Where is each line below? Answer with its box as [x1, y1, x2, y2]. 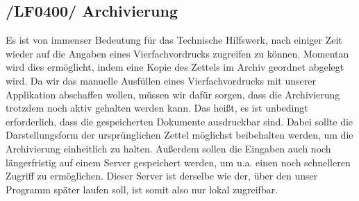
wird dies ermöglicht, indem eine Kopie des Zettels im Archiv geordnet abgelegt [6, 60, 344, 74]
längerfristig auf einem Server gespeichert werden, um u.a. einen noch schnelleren [6, 155, 351, 169]
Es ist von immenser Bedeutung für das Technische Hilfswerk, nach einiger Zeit [6, 33, 342, 47]
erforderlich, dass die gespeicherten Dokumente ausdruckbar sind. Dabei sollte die [6, 114, 353, 128]
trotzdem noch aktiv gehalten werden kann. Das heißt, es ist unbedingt [6, 101, 308, 115]
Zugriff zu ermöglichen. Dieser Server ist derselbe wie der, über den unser [6, 168, 318, 183]
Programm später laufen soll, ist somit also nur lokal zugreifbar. [6, 182, 278, 196]
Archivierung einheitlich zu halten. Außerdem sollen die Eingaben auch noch [6, 141, 331, 155]
